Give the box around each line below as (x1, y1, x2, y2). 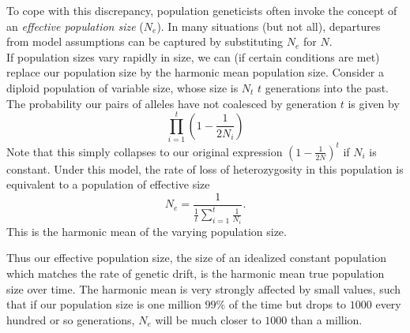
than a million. (290, 311, 363, 327)
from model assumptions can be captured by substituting (6, 33, 284, 50)
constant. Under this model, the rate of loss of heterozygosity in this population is (6, 160, 404, 177)
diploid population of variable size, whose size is (6, 79, 239, 95)
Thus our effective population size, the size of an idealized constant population (6, 249, 387, 266)
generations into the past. (265, 79, 389, 95)
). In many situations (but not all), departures (156, 17, 381, 34)
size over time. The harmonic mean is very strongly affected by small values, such (6, 280, 401, 297)
